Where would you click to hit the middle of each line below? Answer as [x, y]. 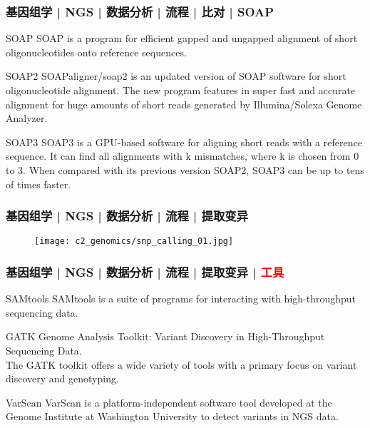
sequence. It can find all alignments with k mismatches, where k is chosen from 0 [183, 156]
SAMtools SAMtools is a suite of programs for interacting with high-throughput [181, 299]
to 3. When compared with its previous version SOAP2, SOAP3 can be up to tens [185, 169]
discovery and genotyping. [62, 378]
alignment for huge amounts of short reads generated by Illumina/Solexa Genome [184, 104]
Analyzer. [27, 118]
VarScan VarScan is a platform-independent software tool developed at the [169, 402]
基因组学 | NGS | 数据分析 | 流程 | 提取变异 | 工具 [145, 271]
